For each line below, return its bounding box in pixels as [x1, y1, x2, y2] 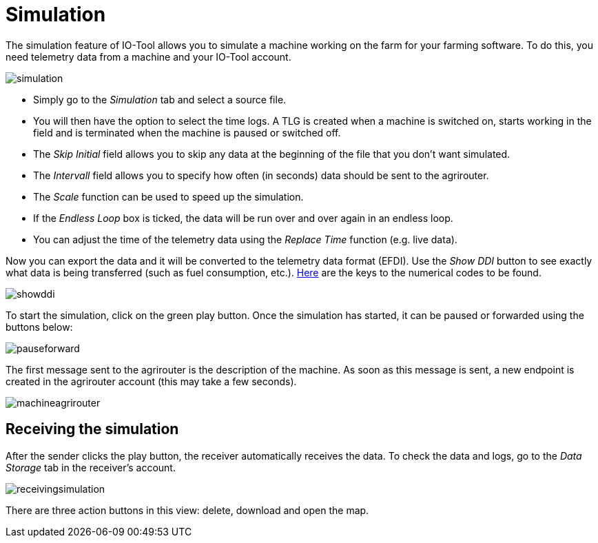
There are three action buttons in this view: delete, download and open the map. [6, 504, 369, 516]
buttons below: [6, 320, 73, 333]
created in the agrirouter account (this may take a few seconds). [6, 375, 297, 387]
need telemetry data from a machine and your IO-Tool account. [6, 50, 291, 63]
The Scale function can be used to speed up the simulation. [33, 190, 304, 203]
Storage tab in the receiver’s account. [6, 461, 176, 473]
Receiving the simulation [6, 420, 179, 438]
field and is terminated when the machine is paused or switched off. [33, 126, 341, 139]
